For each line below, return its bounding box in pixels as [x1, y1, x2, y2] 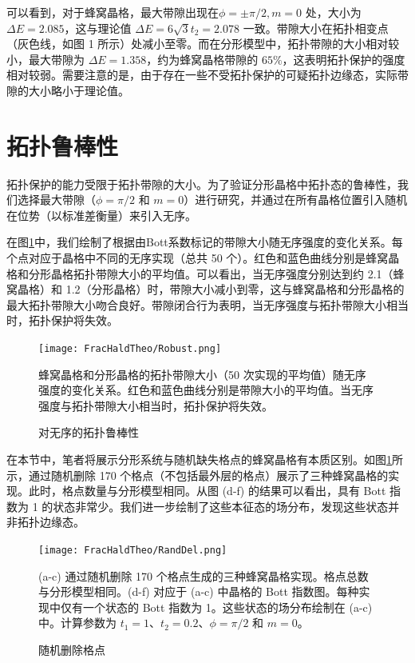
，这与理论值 [64, 19, 132, 36]
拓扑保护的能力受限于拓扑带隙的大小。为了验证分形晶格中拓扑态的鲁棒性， [6, 175, 397, 192]
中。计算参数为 [38, 614, 117, 631]
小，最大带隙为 [6, 50, 85, 67]
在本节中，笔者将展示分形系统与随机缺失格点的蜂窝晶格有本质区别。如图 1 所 [6, 451, 403, 468]
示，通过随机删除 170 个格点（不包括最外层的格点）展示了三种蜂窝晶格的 [6, 466, 389, 483]
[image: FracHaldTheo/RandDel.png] [38, 545, 227, 557]
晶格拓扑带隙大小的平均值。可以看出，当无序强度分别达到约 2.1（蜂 [50, 265, 405, 282]
